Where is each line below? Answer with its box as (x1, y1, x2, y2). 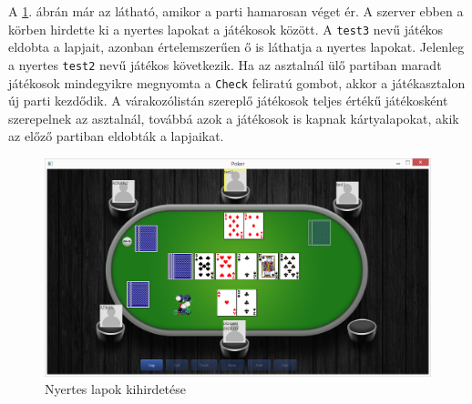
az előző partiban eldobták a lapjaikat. (8, 126, 224, 146)
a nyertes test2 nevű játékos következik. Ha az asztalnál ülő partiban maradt (8, 55, 442, 74)
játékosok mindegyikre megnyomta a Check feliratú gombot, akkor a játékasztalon (8, 73, 466, 92)
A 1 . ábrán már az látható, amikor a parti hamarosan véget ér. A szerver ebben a (8, 2, 464, 20)
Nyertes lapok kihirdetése (45, 379, 187, 399)
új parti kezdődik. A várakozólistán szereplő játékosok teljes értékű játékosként (8, 91, 448, 110)
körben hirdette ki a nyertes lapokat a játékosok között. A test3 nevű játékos (8, 19, 444, 38)
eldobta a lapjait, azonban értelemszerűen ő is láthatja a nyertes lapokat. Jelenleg (8, 37, 465, 56)
